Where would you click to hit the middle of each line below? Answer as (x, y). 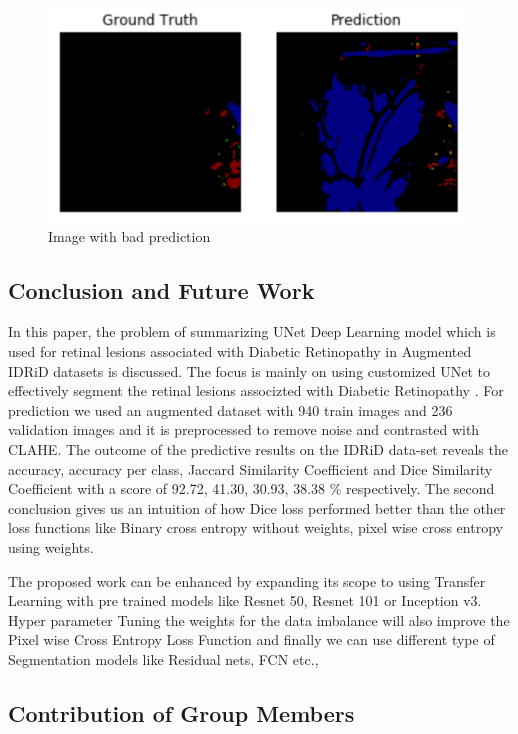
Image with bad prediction (129, 235)
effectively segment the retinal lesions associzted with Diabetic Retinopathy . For (256, 390)
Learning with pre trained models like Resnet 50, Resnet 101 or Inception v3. (245, 600)
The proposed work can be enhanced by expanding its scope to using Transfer (247, 580)
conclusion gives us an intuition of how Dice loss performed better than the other (257, 507)
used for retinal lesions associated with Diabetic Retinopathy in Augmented (240, 350)
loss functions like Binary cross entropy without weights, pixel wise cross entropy (255, 527)
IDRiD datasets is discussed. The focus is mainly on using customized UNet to (249, 370)
